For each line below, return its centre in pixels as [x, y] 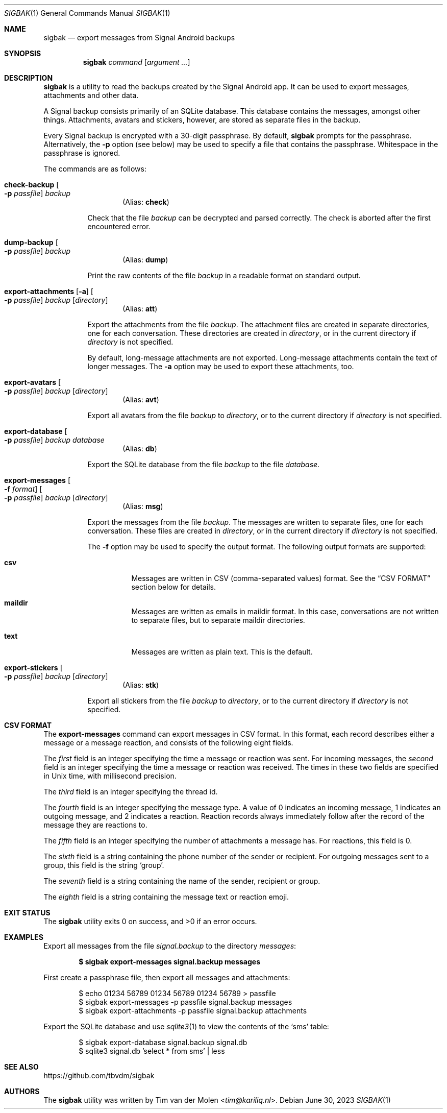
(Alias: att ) [140, 309]
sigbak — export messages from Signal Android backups [139, 38]
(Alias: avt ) [141, 400]
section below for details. [173, 587]
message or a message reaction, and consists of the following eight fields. [168, 743]
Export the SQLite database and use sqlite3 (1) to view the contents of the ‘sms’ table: [186, 1026]
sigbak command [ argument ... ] [136, 62]
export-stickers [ [33, 668]
